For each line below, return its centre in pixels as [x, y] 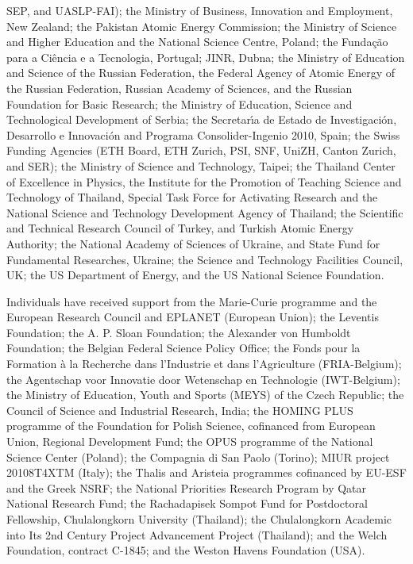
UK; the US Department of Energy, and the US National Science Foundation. [195, 275]
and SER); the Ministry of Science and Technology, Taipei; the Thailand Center [201, 165]
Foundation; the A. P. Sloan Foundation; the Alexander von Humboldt [179, 332]
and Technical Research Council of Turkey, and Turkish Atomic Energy [180, 228]
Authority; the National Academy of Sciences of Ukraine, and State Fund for [193, 243]
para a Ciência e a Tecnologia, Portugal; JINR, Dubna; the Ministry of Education [206, 57]
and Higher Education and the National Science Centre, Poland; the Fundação [197, 42]
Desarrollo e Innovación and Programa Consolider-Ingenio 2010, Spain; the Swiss [203, 134]
